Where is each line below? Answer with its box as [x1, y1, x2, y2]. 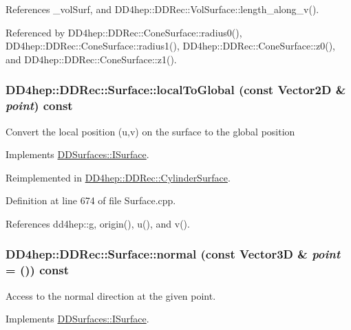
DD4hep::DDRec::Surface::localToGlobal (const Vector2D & [6, 81, 346, 98]
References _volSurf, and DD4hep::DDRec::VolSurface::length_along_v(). [6, 2, 319, 16]
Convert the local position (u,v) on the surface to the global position [6, 124, 295, 138]
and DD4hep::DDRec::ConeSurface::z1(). [6, 52, 177, 66]
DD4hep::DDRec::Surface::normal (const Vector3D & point [6, 245, 341, 263]
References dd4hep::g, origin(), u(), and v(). [6, 216, 190, 230]
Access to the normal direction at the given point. [6, 288, 216, 302]
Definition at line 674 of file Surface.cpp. [6, 193, 176, 208]
